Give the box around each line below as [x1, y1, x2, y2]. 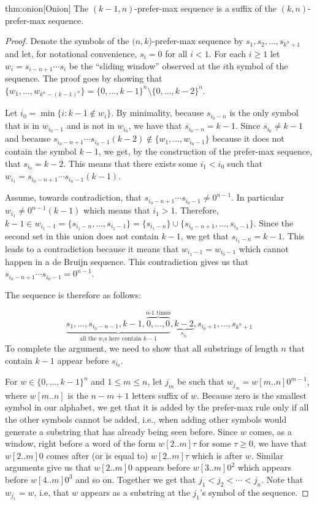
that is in [5, 119, 40, 132]
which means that [83, 204, 150, 217]
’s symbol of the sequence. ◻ [199, 485, 309, 498]
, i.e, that [34, 485, 69, 498]
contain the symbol [5, 144, 77, 157]
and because [5, 132, 51, 145]
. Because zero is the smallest [197, 388, 307, 401]
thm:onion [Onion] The [5, 2, 89, 14]
